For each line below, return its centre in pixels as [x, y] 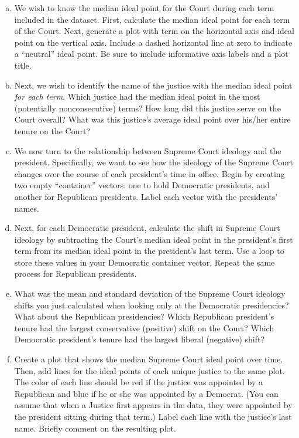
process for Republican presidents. [75, 274]
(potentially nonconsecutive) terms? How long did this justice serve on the [147, 108]
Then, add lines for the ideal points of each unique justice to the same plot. [149, 370]
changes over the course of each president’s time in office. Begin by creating [149, 173]
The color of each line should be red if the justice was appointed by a [138, 382]
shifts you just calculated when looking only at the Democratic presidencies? [152, 305]
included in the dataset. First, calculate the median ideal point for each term [152, 19]
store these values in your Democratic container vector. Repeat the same [145, 262]
